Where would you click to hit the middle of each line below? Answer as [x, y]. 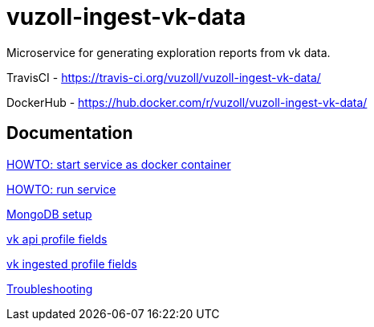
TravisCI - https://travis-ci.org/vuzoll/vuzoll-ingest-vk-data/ [164, 77]
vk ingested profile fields [72, 264]
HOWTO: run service [61, 189]
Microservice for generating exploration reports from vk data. [169, 52]
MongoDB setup [49, 214]
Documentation [70, 133]
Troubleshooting [50, 288]
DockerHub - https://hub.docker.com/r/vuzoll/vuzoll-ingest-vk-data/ [187, 102]
